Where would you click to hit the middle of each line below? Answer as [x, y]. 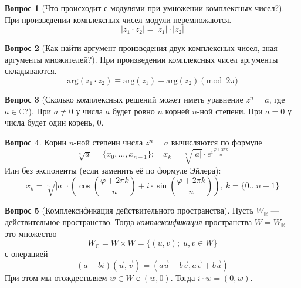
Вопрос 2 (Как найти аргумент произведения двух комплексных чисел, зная [141, 48]
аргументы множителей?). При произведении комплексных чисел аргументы [141, 59]
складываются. [31, 71]
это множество [31, 233]
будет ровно [133, 111]
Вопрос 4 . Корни [36, 142]
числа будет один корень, [50, 122]
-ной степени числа [109, 142]
